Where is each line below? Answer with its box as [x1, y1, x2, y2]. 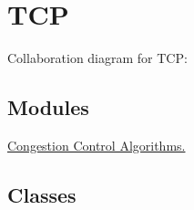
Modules [7, 93, 89, 121]
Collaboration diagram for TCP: [7, 48, 188, 68]
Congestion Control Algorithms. [7, 135, 186, 154]
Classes [7, 180, 77, 208]
